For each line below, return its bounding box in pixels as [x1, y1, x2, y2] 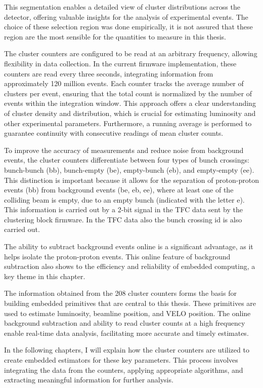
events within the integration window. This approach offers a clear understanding [4, 98, 256, 108]
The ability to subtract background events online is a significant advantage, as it [4, 241, 253, 252]
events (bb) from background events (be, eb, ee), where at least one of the [4, 184, 234, 195]
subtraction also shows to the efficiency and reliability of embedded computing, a [4, 261, 255, 271]
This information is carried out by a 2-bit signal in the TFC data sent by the [4, 204, 243, 215]
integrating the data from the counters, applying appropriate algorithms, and [4, 364, 243, 375]
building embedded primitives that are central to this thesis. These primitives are [4, 298, 256, 308]
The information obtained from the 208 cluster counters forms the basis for [4, 288, 237, 298]
